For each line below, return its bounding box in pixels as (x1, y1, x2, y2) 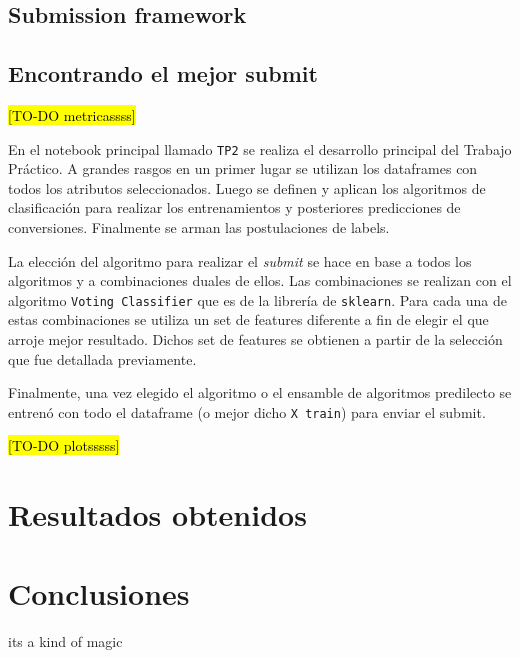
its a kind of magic (8, 630, 123, 651)
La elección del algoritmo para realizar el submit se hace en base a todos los (8, 250, 472, 271)
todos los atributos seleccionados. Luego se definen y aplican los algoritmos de (8, 177, 486, 198)
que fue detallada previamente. (8, 348, 197, 369)
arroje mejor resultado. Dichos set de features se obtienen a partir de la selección (8, 329, 503, 350)
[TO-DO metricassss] (8, 104, 136, 125)
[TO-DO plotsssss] (8, 435, 120, 456)
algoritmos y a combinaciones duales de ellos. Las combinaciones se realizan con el (8, 270, 512, 291)
